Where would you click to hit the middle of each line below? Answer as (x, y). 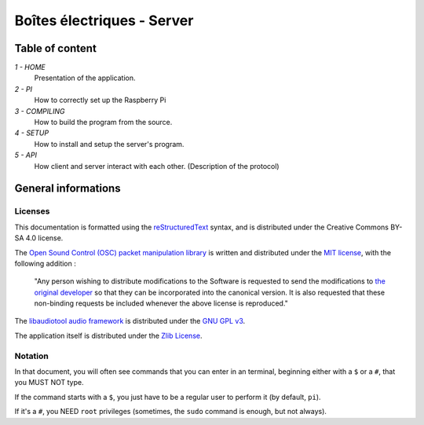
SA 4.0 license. (39, 238)
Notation (31, 356)
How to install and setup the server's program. (109, 144)
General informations (68, 189)
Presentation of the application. (85, 78)
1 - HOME (30, 68)
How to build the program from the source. (103, 123)
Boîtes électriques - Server (104, 20)
